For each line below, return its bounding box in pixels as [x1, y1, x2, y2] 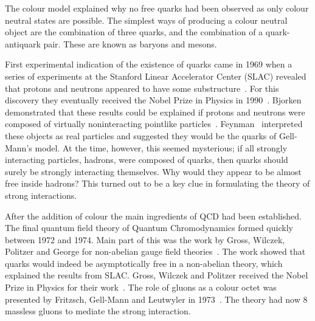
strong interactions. [5, 188, 77, 201]
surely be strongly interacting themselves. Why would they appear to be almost [5, 165, 302, 178]
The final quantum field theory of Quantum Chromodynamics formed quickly [5, 221, 293, 234]
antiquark [5, 37, 41, 50]
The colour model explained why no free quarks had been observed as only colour [5, 2, 309, 14]
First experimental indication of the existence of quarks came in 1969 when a [5, 58, 292, 71]
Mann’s [5, 141, 32, 154]
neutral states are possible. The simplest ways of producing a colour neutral [5, 13, 288, 26]
